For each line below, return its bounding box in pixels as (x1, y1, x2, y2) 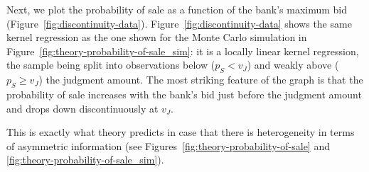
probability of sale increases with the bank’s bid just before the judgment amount (6, 86, 362, 101)
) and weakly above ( (247, 57, 339, 72)
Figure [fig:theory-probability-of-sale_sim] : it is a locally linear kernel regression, (6, 43, 359, 58)
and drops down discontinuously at (6, 101, 159, 115)
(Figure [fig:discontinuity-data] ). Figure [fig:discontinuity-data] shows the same (6, 16, 352, 30)
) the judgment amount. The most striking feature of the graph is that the (38, 72, 363, 87)
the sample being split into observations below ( (6, 57, 215, 72)
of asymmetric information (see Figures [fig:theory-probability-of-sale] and (6, 138, 330, 153)
